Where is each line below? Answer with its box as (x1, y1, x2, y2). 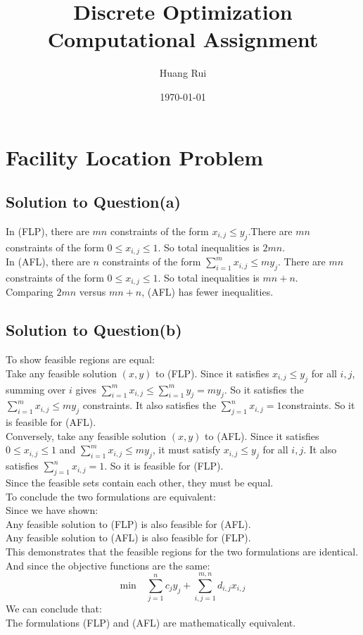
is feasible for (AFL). (6, 415, 96, 429)
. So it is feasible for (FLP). (104, 458, 224, 473)
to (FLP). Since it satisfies (155, 365, 269, 380)
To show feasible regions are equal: (6, 352, 155, 367)
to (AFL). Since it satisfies (205, 428, 319, 443)
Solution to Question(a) (6, 191, 181, 213)
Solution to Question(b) (6, 319, 182, 341)
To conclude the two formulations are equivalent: (6, 489, 216, 503)
